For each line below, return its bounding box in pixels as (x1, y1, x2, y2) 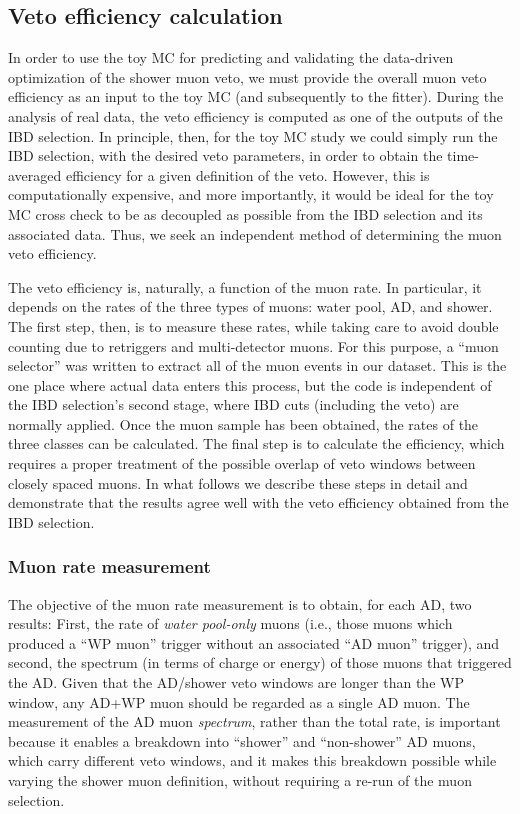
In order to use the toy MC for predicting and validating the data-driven (8, 47, 454, 68)
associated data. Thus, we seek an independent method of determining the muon (8, 223, 502, 244)
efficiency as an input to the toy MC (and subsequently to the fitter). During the (8, 86, 504, 107)
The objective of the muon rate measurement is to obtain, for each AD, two (8, 593, 472, 614)
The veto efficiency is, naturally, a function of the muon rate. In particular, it (8, 276, 482, 297)
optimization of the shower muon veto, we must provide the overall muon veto (8, 66, 487, 87)
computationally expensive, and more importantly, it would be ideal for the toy (8, 184, 494, 205)
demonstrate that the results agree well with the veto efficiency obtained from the (8, 492, 509, 513)
